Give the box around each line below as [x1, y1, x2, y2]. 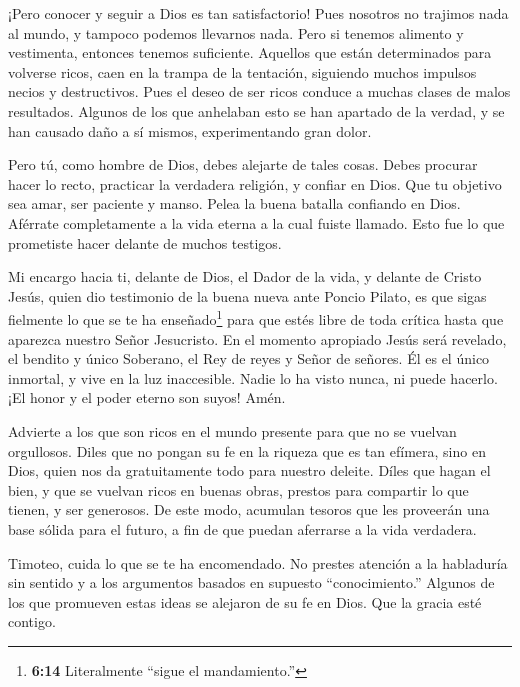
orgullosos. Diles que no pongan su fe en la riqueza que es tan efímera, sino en [8, 440, 486, 461]
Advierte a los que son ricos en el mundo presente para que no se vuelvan [8, 420, 457, 441]
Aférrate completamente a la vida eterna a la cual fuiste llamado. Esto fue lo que [8, 212, 505, 233]
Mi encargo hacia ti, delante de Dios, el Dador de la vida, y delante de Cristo [8, 266, 482, 287]
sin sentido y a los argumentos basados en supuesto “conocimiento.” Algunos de [8, 572, 495, 593]
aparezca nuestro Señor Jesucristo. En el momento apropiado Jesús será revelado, [8, 328, 507, 349]
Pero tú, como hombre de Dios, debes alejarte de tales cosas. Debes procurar [8, 154, 478, 175]
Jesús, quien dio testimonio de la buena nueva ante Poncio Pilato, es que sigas [8, 285, 487, 306]
